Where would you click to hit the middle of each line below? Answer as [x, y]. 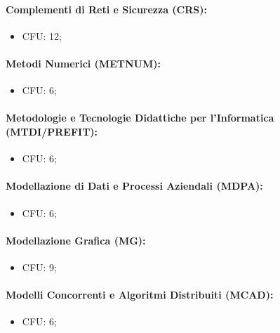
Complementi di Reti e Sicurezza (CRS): [106, 9]
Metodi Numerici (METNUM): [83, 63]
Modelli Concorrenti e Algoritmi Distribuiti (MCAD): [140, 295]
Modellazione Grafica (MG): [76, 240]
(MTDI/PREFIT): [52, 131]
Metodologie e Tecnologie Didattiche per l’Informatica [140, 118]
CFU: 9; [39, 267]
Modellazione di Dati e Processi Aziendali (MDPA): [134, 186]
